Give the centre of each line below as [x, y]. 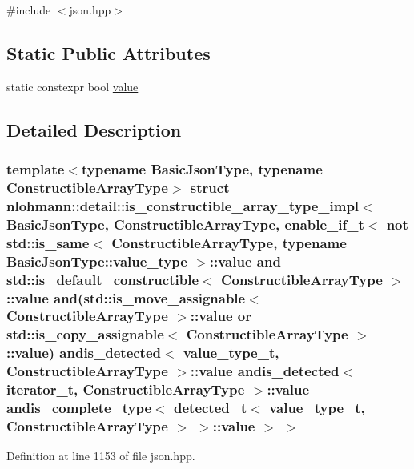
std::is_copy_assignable [85, 334]
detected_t [211, 408]
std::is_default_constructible [103, 279]
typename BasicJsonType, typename [202, 169]
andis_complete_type [79, 408]
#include [29, 10]
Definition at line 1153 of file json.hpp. [101, 456]
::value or [221, 316]
